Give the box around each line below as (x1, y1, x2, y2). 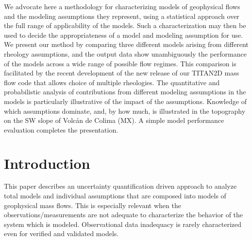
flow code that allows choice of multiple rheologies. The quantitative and (4, 77, 220, 87)
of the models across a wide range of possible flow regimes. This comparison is (4, 58, 236, 68)
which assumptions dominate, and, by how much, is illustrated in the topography (4, 105, 246, 116)
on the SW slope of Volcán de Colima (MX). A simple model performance (4, 115, 224, 125)
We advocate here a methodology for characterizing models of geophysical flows (4, 1, 240, 11)
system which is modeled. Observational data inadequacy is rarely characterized (4, 219, 242, 229)
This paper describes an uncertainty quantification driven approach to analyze (4, 181, 237, 191)
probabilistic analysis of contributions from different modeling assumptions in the (4, 87, 246, 97)
